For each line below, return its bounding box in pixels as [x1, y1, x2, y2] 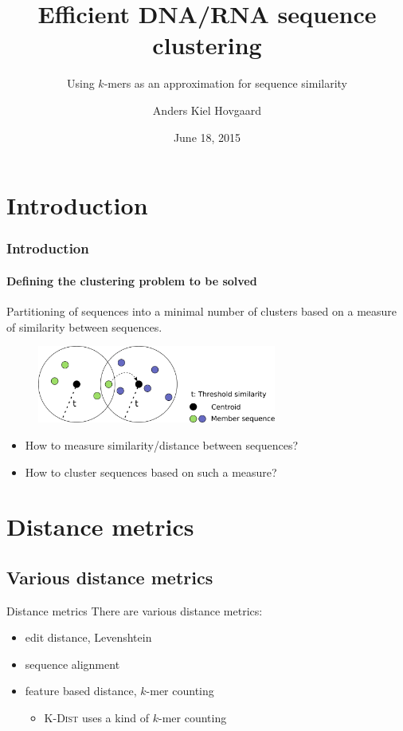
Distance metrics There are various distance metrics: [6, 602, 263, 619]
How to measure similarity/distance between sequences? [25, 436, 299, 453]
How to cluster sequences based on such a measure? [25, 463, 277, 480]
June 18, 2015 [173, 128, 241, 145]
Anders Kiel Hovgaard [152, 101, 262, 118]
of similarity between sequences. [6, 318, 162, 335]
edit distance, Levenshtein [25, 629, 152, 646]
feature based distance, [25, 682, 137, 699]
